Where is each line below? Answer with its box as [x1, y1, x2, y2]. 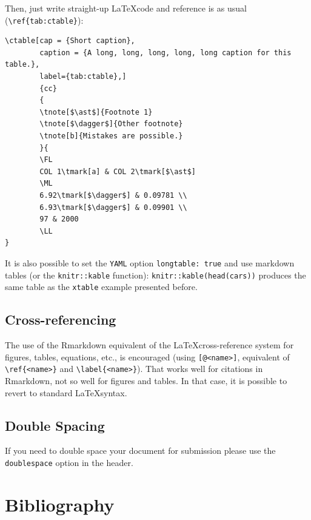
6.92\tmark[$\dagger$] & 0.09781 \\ [39, 191, 187, 200]
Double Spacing [5, 416, 105, 434]
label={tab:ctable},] [39, 72, 127, 81]
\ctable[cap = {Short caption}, [5, 36, 135, 46]
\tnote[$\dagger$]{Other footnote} [39, 120, 183, 129]
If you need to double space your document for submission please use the [5, 444, 276, 457]
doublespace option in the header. [5, 456, 133, 468]
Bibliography [5, 491, 115, 516]
